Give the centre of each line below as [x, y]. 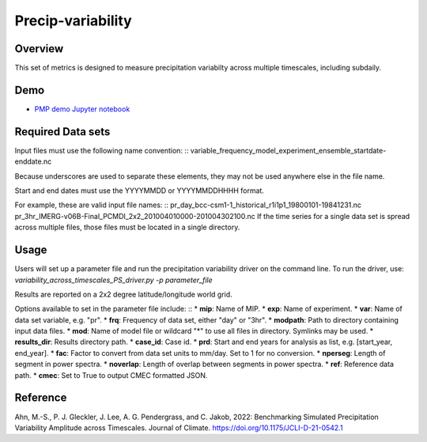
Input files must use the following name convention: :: [102, 150]
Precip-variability [73, 21]
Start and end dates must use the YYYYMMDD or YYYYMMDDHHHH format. [140, 191]
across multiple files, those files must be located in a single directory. [127, 227]
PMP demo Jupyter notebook [82, 109]
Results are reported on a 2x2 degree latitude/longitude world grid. [123, 294]
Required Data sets [62, 132]
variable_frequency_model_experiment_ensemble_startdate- [288, 150]
